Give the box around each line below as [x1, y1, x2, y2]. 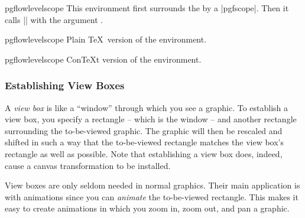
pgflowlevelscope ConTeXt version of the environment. [5, 53, 202, 65]
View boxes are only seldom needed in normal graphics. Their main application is [5, 179, 300, 191]
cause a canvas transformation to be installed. [5, 159, 171, 171]
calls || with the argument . [5, 13, 103, 25]
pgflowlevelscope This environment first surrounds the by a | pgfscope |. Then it [5, 2, 289, 14]
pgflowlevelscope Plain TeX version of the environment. [5, 33, 207, 45]
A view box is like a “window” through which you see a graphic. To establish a [5, 101, 288, 113]
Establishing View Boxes [5, 78, 125, 93]
